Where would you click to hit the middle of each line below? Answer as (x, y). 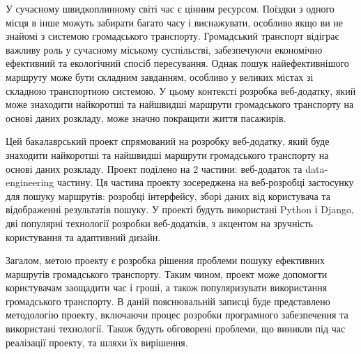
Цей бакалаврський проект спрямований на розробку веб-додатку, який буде (168, 141)
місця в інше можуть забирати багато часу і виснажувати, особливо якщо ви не (175, 22)
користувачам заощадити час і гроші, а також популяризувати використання (167, 287)
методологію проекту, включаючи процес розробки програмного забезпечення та (177, 315)
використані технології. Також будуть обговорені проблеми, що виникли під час (176, 329)
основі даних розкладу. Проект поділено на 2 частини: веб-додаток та (154, 168)
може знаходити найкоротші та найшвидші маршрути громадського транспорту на (180, 104)
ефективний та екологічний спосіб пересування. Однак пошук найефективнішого (177, 63)
